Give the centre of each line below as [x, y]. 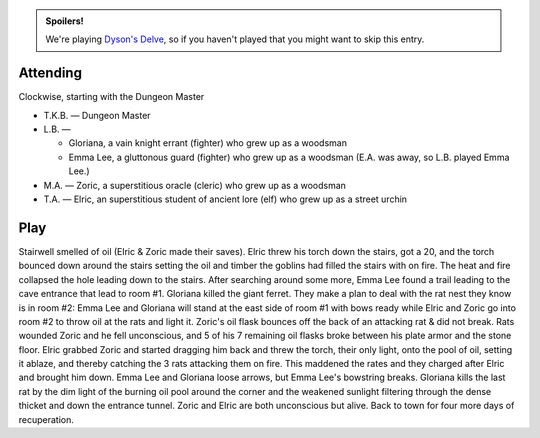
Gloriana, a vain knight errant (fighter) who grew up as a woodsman [207, 143]
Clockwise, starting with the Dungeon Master [111, 97]
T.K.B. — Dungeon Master [97, 115]
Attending [50, 73]
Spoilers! [64, 21]
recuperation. [46, 419]
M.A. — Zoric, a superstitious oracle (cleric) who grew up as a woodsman [195, 185]
